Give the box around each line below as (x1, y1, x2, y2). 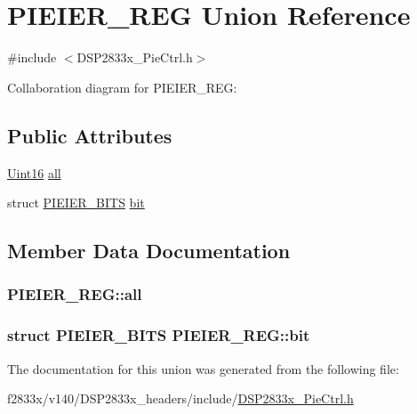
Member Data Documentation (7, 237, 291, 264)
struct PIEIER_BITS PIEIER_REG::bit (7, 324, 310, 346)
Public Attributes (7, 121, 172, 149)
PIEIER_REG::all (7, 283, 142, 305)
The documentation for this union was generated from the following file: (7, 359, 399, 377)
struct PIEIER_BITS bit (7, 193, 145, 212)
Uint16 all (7, 163, 61, 182)
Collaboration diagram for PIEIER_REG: (7, 77, 237, 96)
